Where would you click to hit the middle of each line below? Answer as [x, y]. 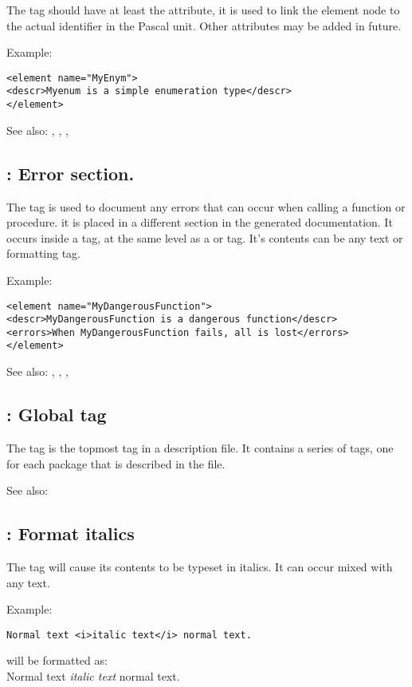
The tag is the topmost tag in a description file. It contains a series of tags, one [200, 447]
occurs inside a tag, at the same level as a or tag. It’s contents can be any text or [205, 237]
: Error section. [71, 173]
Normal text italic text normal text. [93, 675]
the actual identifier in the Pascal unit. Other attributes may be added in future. [204, 25]
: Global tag [57, 415]
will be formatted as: [57, 660]
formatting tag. [44, 253]
